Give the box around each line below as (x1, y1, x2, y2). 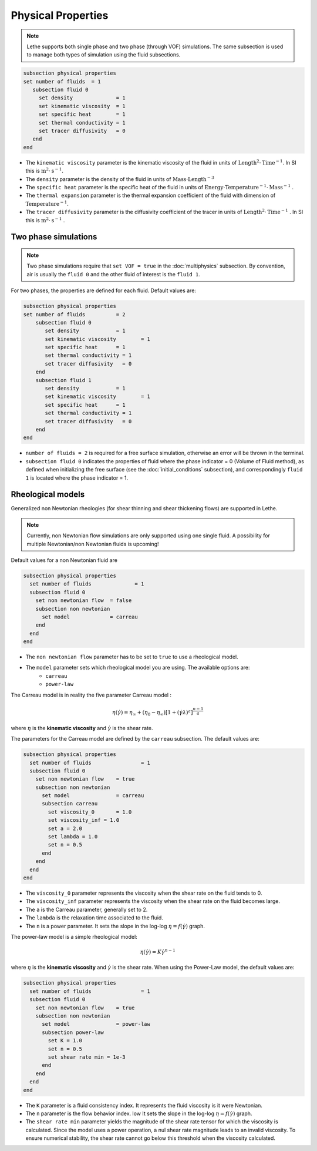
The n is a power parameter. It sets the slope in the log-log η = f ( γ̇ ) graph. (25, 922, 205, 929)
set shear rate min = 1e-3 (48, 1053, 126, 1060)
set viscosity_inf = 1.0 (48, 817, 120, 824)
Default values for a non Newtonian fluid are (11, 556, 117, 564)
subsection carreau (42, 800, 98, 807)
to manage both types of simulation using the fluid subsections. (26, 51, 181, 58)
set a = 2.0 (48, 825, 82, 832)
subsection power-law (42, 1029, 104, 1036)
